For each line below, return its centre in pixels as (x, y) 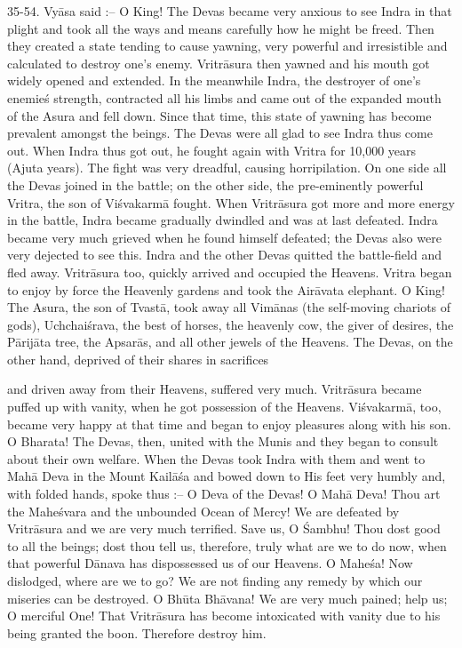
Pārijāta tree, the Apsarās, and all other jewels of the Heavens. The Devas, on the (230, 342)
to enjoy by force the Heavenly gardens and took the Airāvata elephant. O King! (226, 289)
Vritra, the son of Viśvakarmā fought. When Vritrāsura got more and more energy (231, 202)
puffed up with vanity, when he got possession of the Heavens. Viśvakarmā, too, (224, 407)
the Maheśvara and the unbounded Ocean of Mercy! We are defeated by (203, 511)
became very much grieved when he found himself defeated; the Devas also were (224, 237)
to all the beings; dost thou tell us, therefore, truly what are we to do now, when (227, 545)
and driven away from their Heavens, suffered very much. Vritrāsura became (215, 389)
